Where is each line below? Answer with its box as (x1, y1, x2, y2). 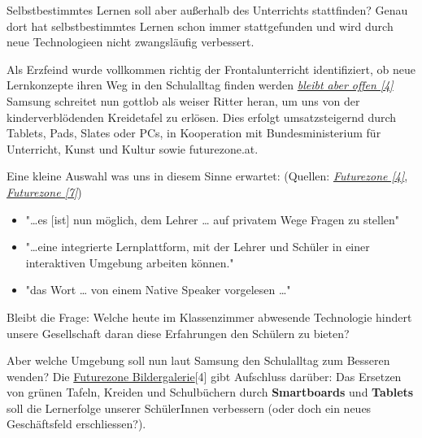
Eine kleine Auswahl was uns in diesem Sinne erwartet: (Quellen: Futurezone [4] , (7, 167, 408, 184)
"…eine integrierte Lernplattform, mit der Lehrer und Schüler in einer (25, 238, 370, 255)
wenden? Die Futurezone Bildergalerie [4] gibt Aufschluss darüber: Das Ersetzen (7, 367, 402, 384)
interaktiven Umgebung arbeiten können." (25, 254, 234, 271)
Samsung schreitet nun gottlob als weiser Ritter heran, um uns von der (7, 92, 360, 109)
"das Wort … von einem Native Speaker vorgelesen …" (25, 281, 291, 298)
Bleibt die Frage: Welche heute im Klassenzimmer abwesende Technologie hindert (7, 308, 412, 325)
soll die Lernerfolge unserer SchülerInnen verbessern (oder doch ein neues (7, 399, 372, 416)
